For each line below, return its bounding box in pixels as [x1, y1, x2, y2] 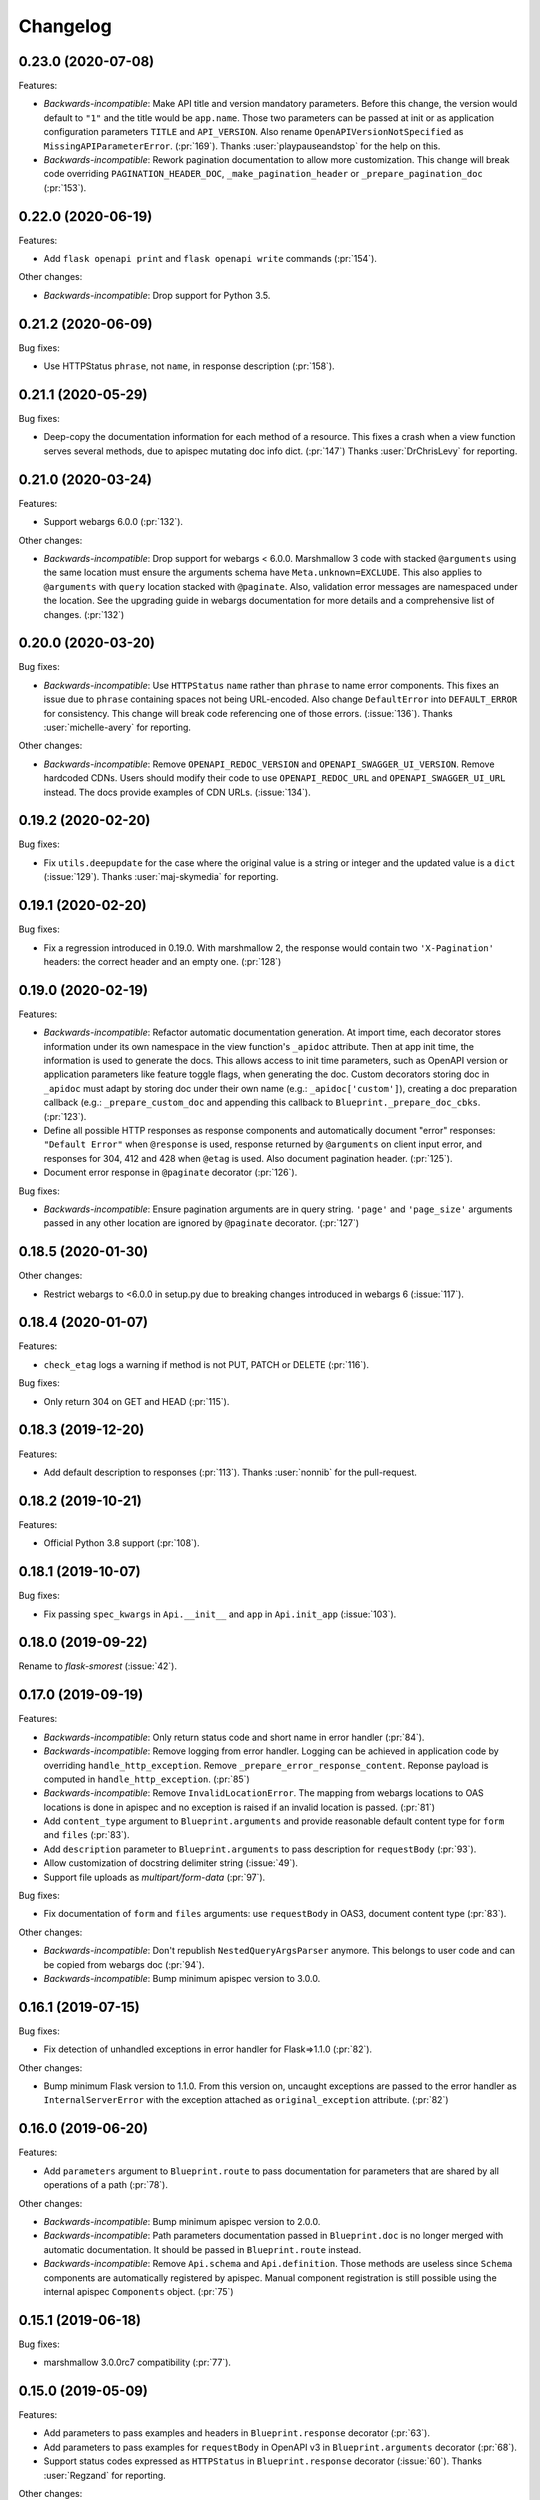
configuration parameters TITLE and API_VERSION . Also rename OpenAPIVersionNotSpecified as [43, 126, 464, 138]
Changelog [18, 15, 112, 37]
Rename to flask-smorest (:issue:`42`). [18, 1660, 177, 1672]
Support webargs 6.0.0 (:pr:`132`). [43, 516, 184, 528]
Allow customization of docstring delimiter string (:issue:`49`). [43, 1857, 299, 1869]
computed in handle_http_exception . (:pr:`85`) [43, 1773, 250, 1785]
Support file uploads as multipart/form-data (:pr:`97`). [43, 1871, 266, 1883]
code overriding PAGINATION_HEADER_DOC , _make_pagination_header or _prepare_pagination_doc [43, 168, 484, 180]
